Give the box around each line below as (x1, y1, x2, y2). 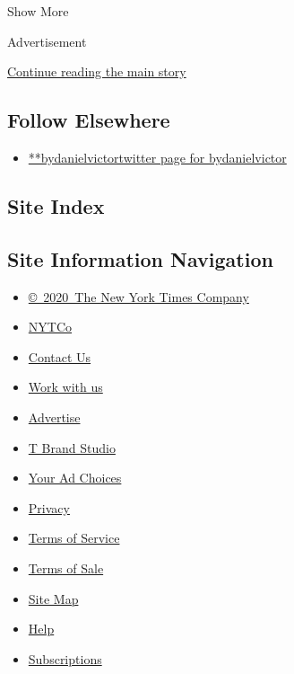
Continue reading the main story (7, 62, 186, 81)
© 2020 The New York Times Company (28, 287, 249, 306)
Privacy (28, 498, 70, 517)
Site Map (28, 589, 79, 607)
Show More (7, 2, 69, 20)
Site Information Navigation (7, 244, 273, 272)
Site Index (7, 191, 105, 219)
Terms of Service (28, 528, 120, 547)
